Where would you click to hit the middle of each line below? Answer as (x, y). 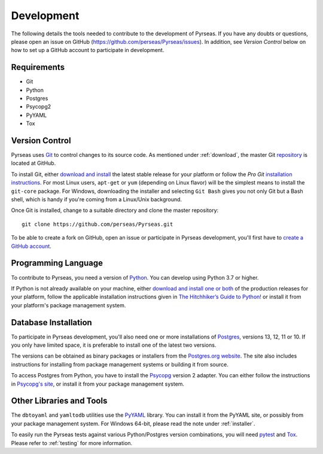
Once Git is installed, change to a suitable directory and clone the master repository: (115, 210)
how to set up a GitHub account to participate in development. (88, 50)
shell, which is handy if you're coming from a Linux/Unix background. (97, 199)
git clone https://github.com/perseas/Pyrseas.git (97, 224)
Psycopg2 (39, 107)
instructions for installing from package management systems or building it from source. (120, 364)
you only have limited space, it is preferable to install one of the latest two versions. (114, 345)
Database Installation (51, 323)
